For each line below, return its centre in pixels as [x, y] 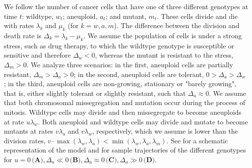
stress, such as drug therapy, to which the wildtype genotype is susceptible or [119, 45]
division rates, [25, 140]
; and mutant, [126, 16]
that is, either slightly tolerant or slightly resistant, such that [95, 93]
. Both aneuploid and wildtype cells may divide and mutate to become [143, 121]
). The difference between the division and [177, 25]
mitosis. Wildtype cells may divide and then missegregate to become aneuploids [123, 112]
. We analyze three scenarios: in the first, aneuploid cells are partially [130, 64]
